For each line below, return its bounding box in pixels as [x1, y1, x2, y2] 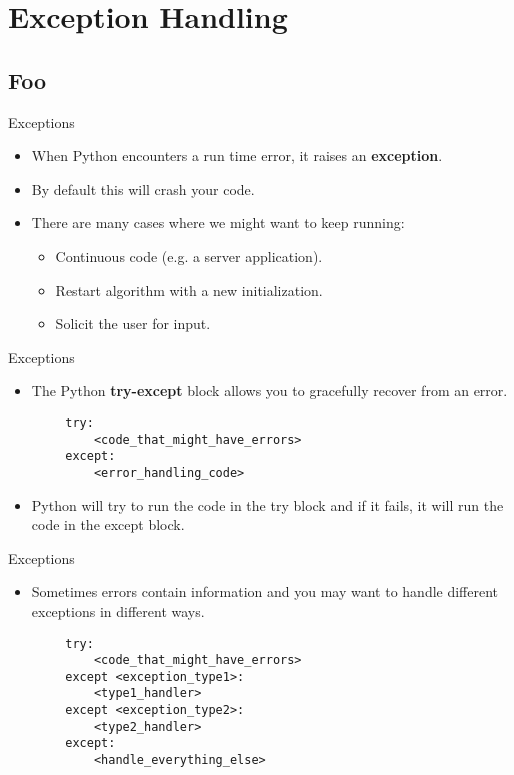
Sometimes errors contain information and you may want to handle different [31, 581, 499, 602]
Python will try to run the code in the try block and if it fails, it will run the [31, 494, 504, 515]
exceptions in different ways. [31, 600, 205, 621]
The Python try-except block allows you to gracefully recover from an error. [31, 380, 508, 401]
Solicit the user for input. [55, 313, 211, 334]
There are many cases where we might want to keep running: [31, 212, 405, 233]
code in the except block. [31, 514, 185, 535]
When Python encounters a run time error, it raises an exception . [31, 145, 443, 166]
